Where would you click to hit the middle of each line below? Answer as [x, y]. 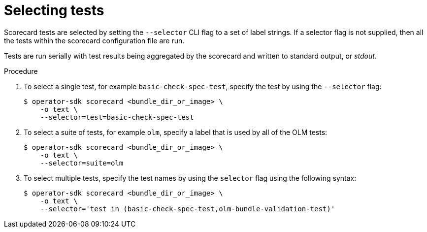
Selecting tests [54, 10]
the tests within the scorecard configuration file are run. [94, 40]
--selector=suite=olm [82, 163]
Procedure [21, 71]
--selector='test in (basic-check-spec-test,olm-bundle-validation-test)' [188, 209]
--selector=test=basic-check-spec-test [117, 117]
